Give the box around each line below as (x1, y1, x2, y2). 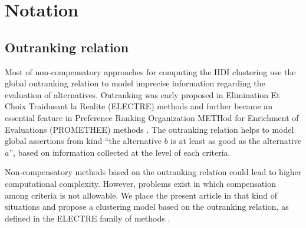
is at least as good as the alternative (170, 135, 302, 147)
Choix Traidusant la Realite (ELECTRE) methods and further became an (5, 100, 273, 112)
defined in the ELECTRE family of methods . (5, 212, 170, 224)
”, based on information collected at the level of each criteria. (9, 146, 231, 158)
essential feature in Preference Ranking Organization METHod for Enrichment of (5, 111, 299, 123)
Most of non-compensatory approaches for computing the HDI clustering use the (5, 65, 296, 78)
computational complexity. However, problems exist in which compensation (5, 177, 276, 189)
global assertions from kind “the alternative (5, 135, 162, 147)
